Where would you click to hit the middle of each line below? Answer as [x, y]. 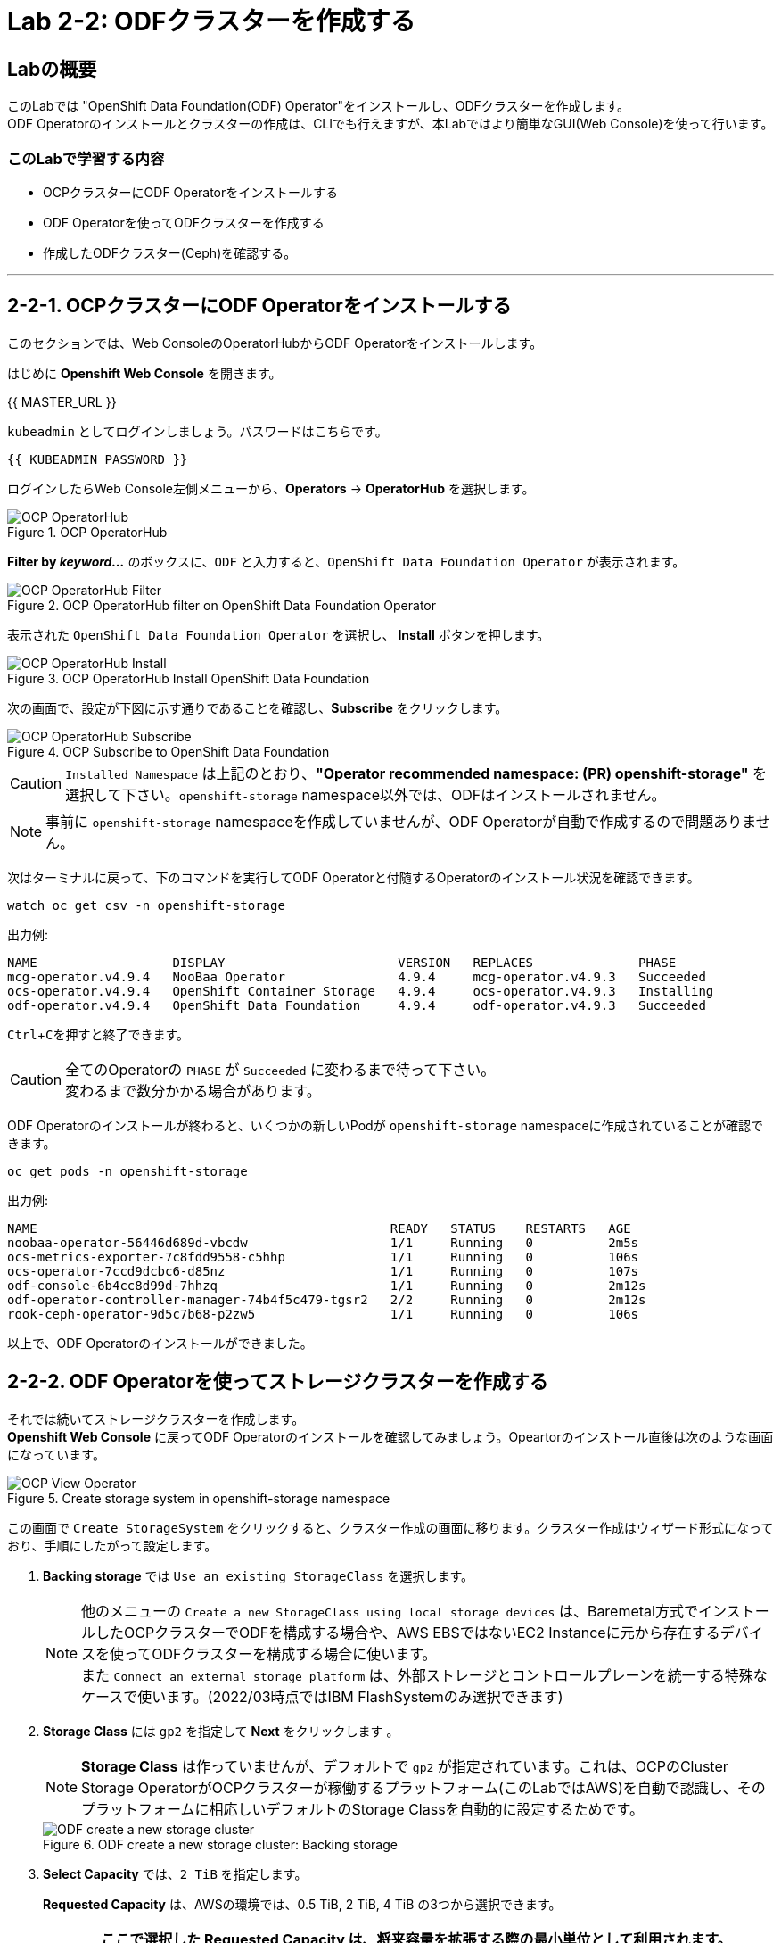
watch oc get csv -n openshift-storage [146, 905]
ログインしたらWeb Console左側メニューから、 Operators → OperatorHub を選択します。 [271, 488]
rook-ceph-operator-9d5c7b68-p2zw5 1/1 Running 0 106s [323, 1314]
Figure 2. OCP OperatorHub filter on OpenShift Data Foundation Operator [222, 605]
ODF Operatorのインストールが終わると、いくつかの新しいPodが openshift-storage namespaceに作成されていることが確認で [386, 1125]
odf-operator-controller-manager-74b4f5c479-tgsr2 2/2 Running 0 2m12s [327, 1299]
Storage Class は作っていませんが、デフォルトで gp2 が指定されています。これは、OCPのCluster [405, 1766]
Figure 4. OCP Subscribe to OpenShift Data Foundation [169, 751]
